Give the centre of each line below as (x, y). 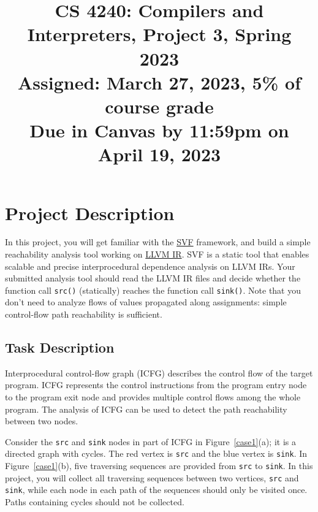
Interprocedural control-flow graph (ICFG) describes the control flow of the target (159, 373)
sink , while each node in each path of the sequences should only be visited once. (156, 490)
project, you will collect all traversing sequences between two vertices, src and (152, 477)
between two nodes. (42, 421)
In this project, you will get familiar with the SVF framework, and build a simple (158, 242)
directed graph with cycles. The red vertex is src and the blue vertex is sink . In (156, 453)
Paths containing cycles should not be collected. (95, 502)
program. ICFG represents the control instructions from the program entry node (156, 385)
